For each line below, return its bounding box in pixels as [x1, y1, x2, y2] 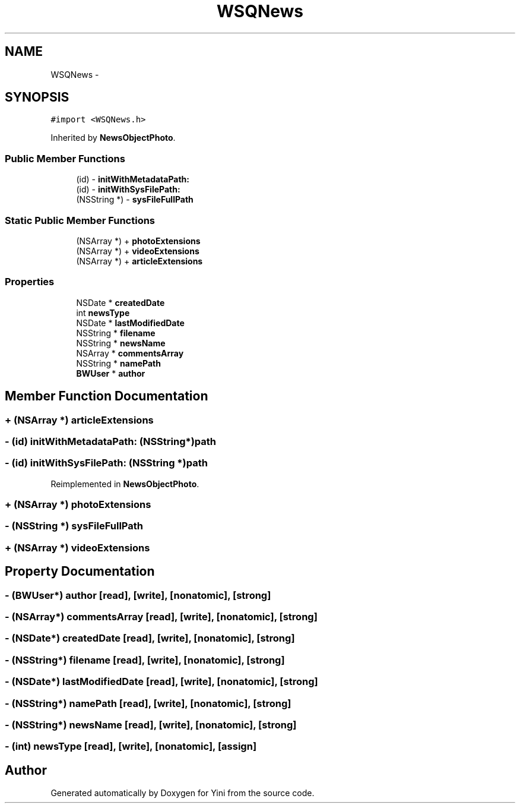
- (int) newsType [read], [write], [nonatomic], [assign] [5, 740, 257, 753]
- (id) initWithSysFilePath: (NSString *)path [5, 457, 208, 469]
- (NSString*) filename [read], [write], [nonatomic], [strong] [5, 654, 285, 666]
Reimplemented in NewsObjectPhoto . [50, 478, 199, 489]
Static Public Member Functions [5, 214, 156, 226]
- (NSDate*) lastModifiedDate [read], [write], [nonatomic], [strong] [5, 676, 318, 688]
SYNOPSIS [5, 90, 69, 105]
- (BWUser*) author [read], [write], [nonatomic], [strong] [5, 589, 271, 601]
